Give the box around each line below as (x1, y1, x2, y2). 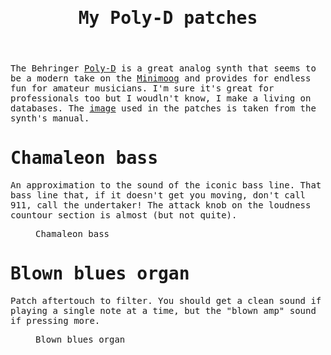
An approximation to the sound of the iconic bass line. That (10, 180, 322, 191)
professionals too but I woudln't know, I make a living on (10, 93, 312, 104)
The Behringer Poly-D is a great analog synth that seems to (10, 63, 317, 74)
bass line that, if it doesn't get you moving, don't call (10, 190, 307, 201)
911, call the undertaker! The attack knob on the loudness (10, 200, 312, 211)
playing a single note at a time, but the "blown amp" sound (10, 305, 317, 317)
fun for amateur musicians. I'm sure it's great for (10, 83, 275, 94)
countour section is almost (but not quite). (10, 210, 238, 221)
